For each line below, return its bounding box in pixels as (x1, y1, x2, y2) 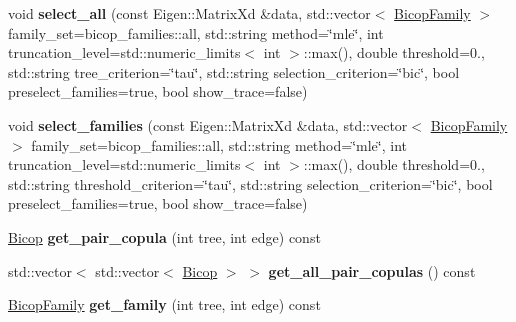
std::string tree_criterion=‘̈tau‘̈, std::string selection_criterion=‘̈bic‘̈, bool (8, 61, 460, 82)
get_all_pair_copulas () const (268, 260, 476, 281)
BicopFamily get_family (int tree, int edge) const (8, 294, 321, 315)
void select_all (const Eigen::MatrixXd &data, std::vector (8, 3, 371, 23)
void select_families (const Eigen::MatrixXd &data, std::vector (8, 114, 408, 135)
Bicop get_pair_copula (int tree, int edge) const (8, 226, 321, 247)
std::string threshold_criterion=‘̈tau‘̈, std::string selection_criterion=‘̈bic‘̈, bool (8, 173, 493, 194)
